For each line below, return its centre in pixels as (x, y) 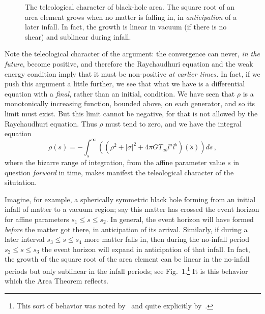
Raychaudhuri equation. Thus (51, 123)
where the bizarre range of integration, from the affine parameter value (115, 162)
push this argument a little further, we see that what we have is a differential (125, 84)
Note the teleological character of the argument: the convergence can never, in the (132, 54)
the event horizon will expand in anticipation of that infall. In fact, (146, 249)
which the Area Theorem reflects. (56, 281)
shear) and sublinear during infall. (78, 36)
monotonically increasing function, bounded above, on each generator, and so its (130, 103)
